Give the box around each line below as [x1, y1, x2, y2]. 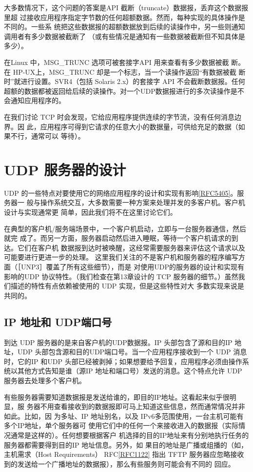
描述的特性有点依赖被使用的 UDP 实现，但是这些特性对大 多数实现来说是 [10, 281, 244, 291]
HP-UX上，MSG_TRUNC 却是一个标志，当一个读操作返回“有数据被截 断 [13, 66, 246, 77]
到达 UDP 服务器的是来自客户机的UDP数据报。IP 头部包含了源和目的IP [4, 337, 233, 347]
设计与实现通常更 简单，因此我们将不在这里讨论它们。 [4, 207, 177, 217]
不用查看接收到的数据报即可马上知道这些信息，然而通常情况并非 [40, 401, 245, 411]
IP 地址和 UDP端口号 [4, 314, 112, 329]
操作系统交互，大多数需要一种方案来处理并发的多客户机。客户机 [40, 197, 245, 207]
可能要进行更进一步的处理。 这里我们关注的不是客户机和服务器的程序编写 [4, 252, 238, 262]
